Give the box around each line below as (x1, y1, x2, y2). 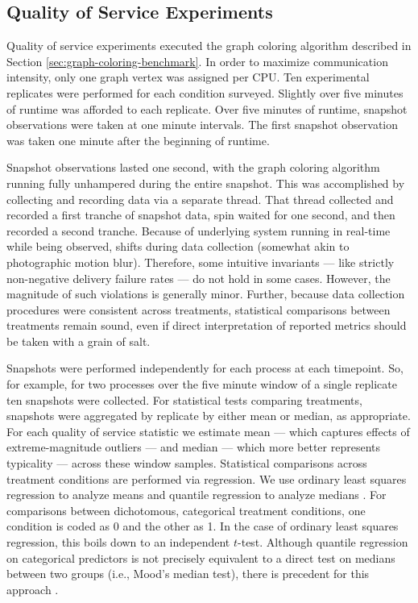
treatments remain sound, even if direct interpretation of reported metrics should (6, 317, 407, 334)
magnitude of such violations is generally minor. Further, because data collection (6, 285, 405, 302)
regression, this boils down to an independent (6, 534, 230, 551)
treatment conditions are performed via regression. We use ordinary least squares (6, 470, 407, 487)
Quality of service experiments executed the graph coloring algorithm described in (6, 37, 412, 54)
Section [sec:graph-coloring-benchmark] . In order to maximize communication (6, 52, 388, 69)
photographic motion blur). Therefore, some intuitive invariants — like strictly (6, 253, 395, 270)
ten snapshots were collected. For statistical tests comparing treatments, (6, 391, 362, 408)
